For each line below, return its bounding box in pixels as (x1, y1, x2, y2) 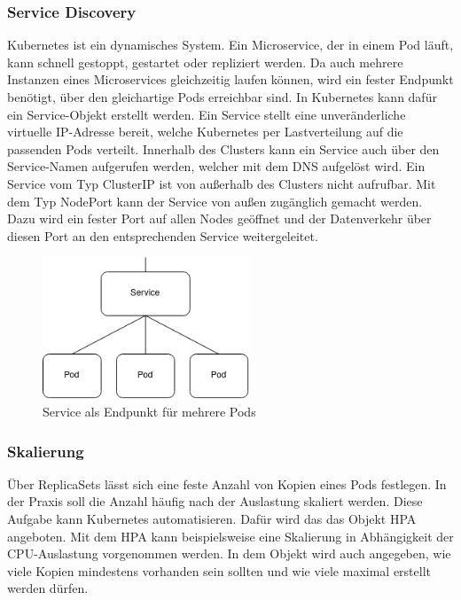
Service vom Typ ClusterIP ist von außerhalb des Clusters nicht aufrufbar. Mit (7, 174, 436, 192)
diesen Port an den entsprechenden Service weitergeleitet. (7, 226, 318, 245)
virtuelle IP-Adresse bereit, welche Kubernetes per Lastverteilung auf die (7, 122, 403, 141)
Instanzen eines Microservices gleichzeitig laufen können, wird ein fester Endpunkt (7, 70, 454, 89)
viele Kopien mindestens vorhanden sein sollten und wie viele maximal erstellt (7, 561, 432, 580)
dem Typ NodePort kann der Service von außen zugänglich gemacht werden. (7, 191, 423, 210)
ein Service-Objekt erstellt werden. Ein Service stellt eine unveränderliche (7, 105, 406, 123)
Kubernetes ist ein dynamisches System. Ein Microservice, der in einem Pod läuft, (7, 35, 454, 54)
